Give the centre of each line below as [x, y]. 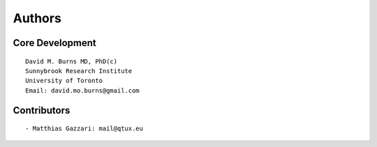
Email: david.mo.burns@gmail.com [82, 90]
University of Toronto [64, 81]
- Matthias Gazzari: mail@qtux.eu [84, 129]
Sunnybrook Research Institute [79, 71]
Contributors [42, 110]
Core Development [55, 43]
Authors [37, 18]
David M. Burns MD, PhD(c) [72, 61]
